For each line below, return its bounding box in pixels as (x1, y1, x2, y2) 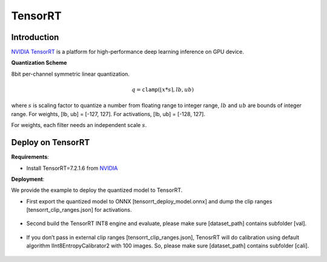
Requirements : (11, 153, 50, 160)
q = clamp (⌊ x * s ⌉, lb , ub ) (131, 87, 194, 93)
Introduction (11, 32, 59, 42)
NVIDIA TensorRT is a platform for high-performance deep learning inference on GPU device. (11, 48, 245, 56)
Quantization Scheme (11, 59, 67, 67)
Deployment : (11, 175, 45, 183)
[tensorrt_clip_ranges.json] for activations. (26, 206, 132, 214)
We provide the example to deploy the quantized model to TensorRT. (11, 186, 183, 194)
